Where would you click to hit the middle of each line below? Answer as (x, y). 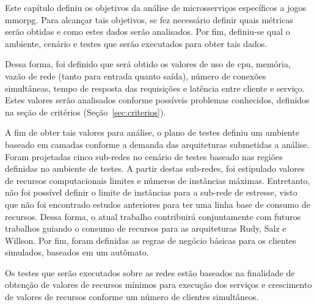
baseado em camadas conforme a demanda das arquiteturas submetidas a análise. (157, 144)
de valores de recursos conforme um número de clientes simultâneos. (132, 297)
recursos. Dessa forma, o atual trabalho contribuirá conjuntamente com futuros (153, 216)
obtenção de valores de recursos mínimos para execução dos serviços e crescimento (158, 285)
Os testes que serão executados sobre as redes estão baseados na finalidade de (150, 272)
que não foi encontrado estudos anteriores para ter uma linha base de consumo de (158, 204)
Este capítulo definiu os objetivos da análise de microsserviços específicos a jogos (155, 7)
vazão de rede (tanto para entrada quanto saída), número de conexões (136, 75)
